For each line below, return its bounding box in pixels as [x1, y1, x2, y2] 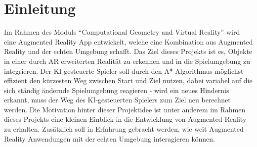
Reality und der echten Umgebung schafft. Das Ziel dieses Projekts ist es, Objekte [4, 46, 253, 56]
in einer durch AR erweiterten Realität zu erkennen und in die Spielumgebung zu [4, 55, 250, 66]
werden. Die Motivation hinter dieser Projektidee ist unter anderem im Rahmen [4, 104, 246, 114]
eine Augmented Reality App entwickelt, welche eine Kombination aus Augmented [4, 36, 253, 47]
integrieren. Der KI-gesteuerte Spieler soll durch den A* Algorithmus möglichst [4, 65, 244, 76]
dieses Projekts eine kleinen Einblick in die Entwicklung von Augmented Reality [4, 114, 247, 124]
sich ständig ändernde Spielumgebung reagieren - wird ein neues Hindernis [4, 85, 229, 95]
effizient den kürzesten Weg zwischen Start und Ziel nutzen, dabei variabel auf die [4, 75, 253, 86]
